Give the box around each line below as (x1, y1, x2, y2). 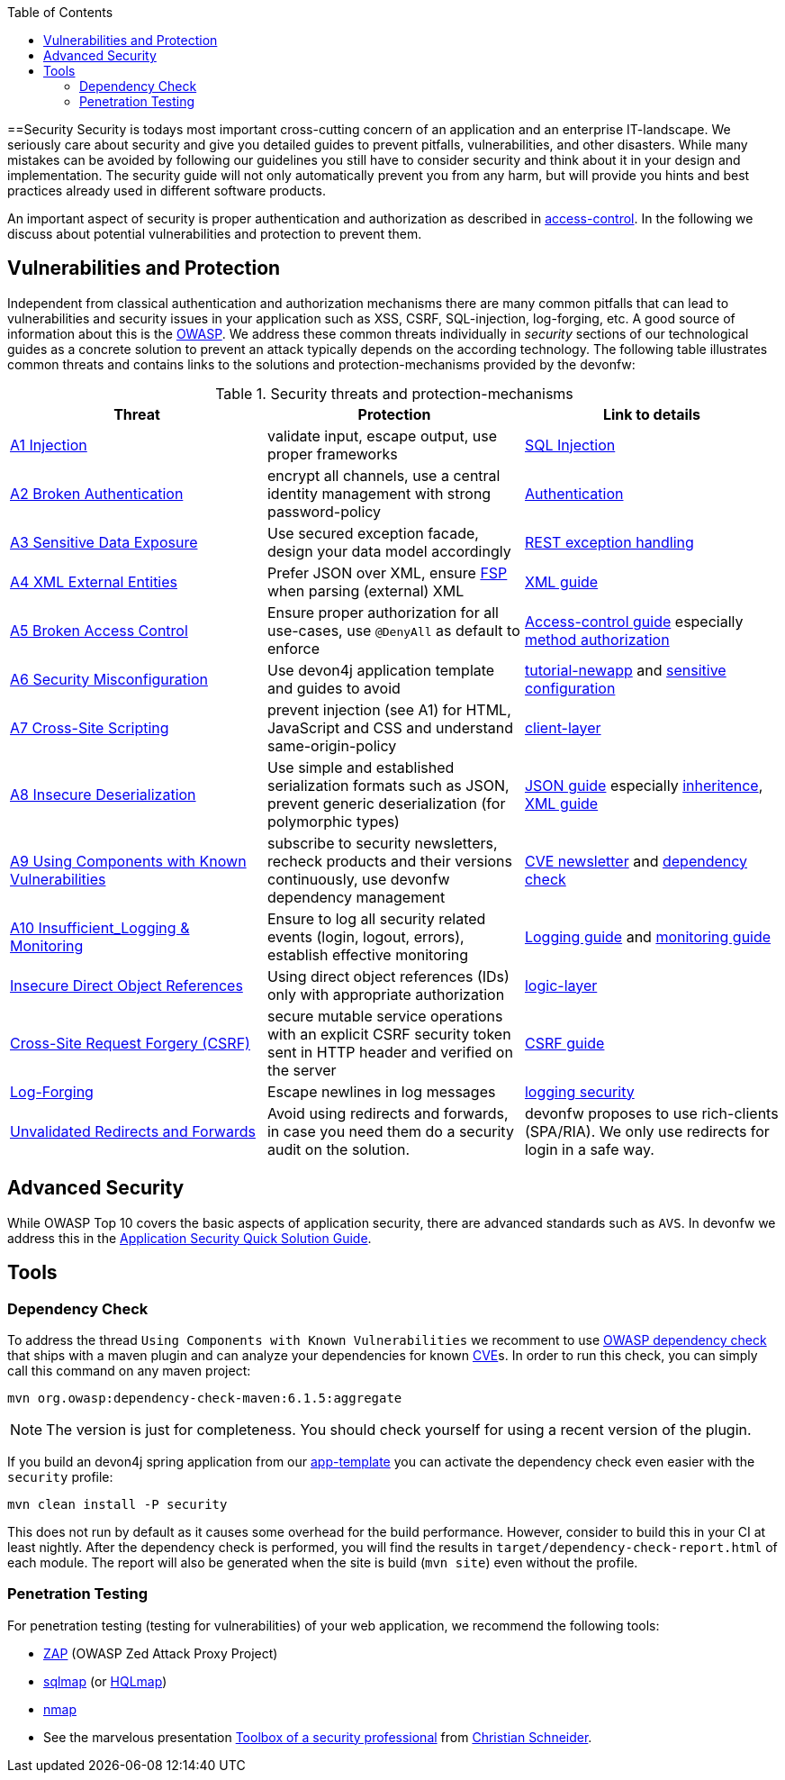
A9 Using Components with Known (10, 851, 247, 870)
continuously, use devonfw (266, 869, 450, 888)
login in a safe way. (524, 1140, 654, 1158)
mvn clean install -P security (7, 1496, 228, 1512)
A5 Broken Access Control (10, 621, 188, 640)
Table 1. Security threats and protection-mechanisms (215, 384, 573, 403)
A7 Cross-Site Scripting (10, 718, 169, 737)
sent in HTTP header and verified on (266, 1042, 513, 1061)
